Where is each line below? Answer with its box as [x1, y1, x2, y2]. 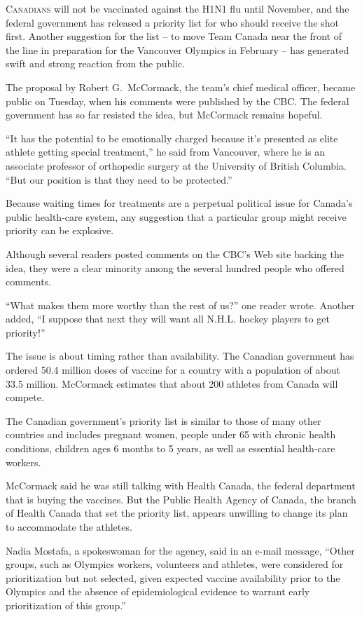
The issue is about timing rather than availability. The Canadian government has [6, 348, 354, 363]
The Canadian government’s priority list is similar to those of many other [6, 413, 321, 428]
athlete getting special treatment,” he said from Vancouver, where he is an [6, 144, 326, 159]
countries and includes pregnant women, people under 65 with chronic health [6, 427, 336, 442]
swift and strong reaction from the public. [6, 56, 186, 71]
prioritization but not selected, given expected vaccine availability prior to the [6, 570, 340, 585]
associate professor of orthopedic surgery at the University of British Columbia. [6, 158, 347, 172]
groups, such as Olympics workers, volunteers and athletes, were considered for [6, 557, 344, 571]
